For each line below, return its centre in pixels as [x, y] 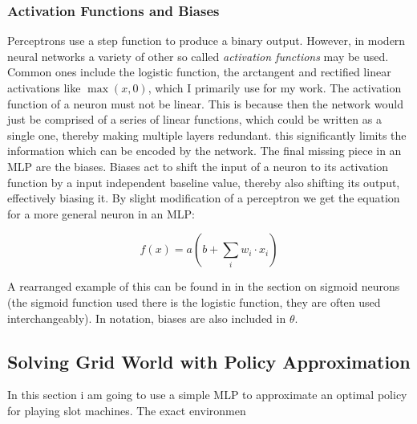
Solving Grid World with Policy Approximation [209, 361]
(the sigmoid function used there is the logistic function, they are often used [194, 302]
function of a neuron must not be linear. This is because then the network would [205, 103]
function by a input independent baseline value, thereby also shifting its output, [204, 182]
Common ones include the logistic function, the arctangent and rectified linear [199, 72]
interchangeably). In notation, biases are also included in [147, 318]
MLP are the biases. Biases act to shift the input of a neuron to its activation [198, 166]
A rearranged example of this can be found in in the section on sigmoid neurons [204, 286]
